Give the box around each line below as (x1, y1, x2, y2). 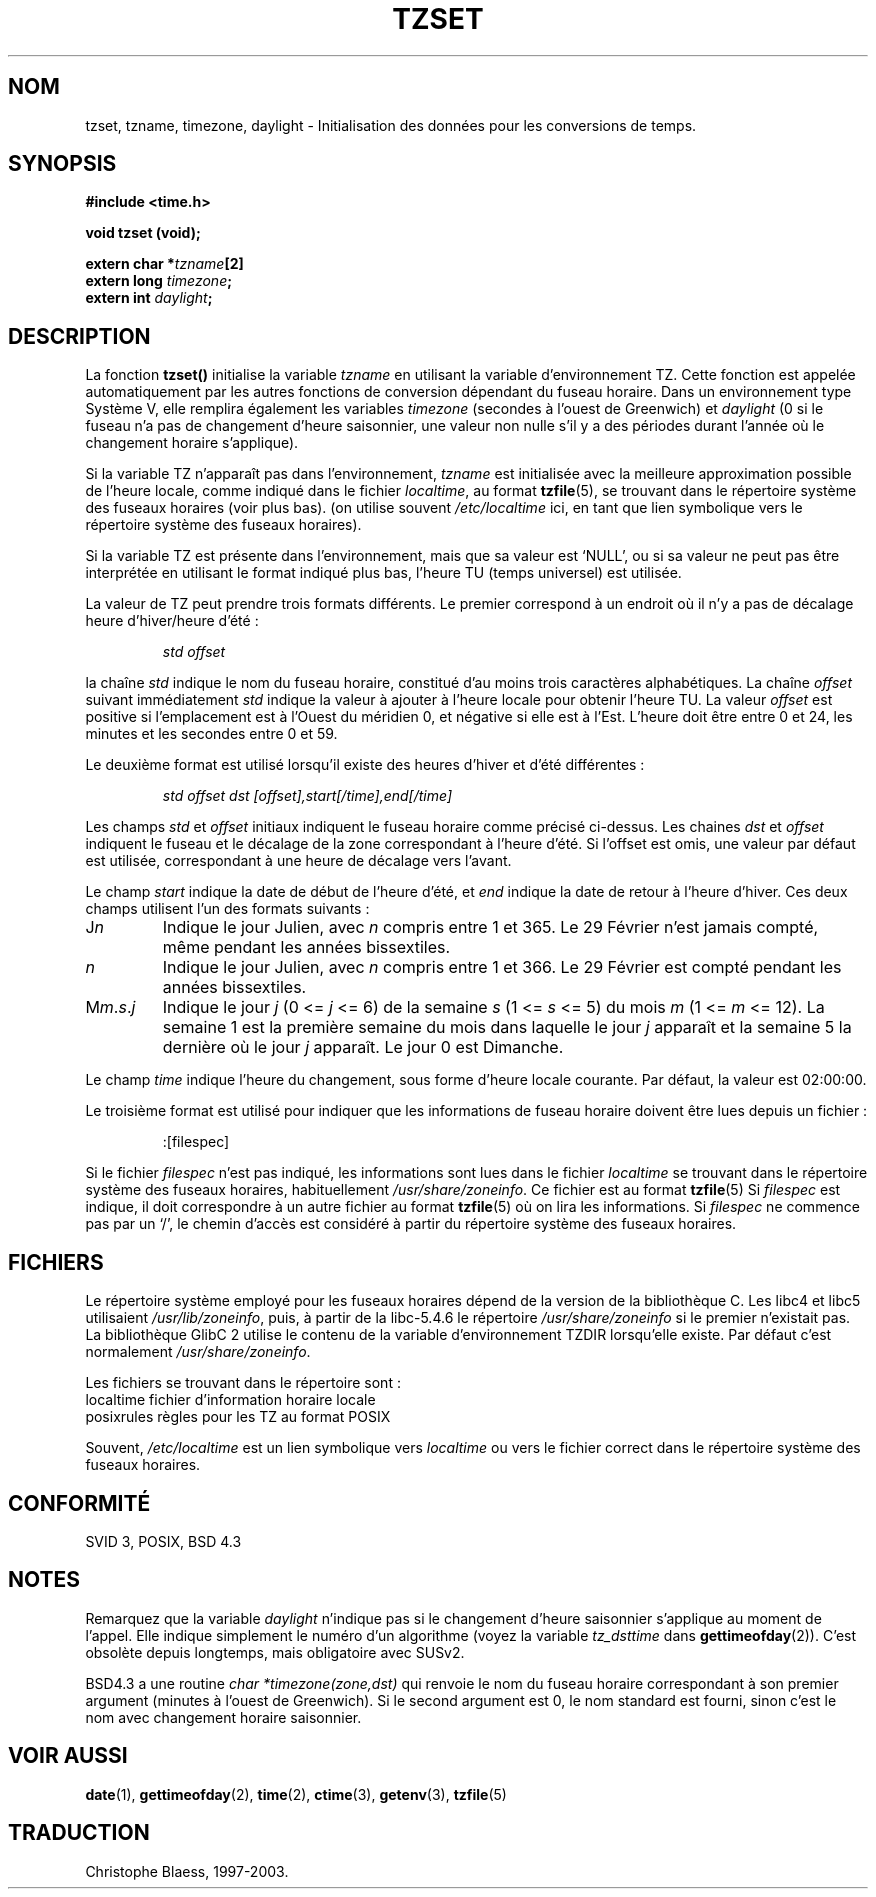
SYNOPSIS (8, 151, 117, 177)
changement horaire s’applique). (85, 434, 299, 452)
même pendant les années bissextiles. (162, 937, 451, 958)
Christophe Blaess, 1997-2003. (85, 1862, 289, 1880)
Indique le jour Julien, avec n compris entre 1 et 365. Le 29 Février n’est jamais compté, (162, 917, 819, 938)
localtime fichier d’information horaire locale (85, 1391, 376, 1409)
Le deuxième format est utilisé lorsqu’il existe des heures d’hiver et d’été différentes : (85, 756, 645, 774)
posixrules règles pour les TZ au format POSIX (85, 1408, 391, 1426)
